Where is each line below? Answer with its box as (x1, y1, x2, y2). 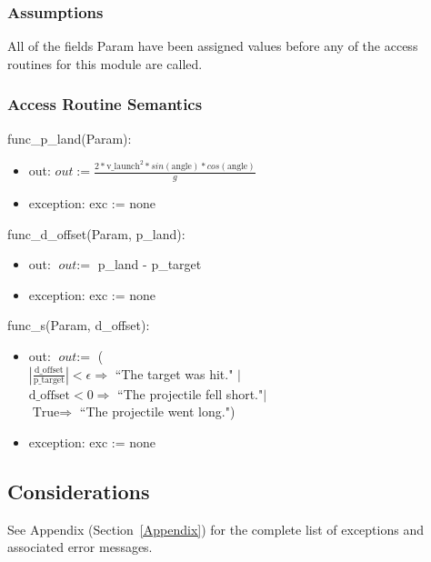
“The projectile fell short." (117, 384, 264, 403)
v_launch (106, 161, 140, 171)
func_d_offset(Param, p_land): (7, 224, 185, 243)
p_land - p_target (97, 255, 202, 274)
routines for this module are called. (7, 54, 203, 73)
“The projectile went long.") (79, 402, 236, 421)
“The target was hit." (115, 364, 234, 383)
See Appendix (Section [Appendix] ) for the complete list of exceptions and (7, 519, 424, 538)
